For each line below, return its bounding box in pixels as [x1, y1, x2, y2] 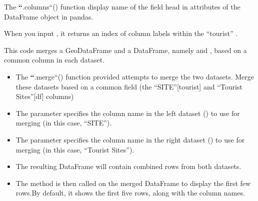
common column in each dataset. [4, 54, 105, 65]
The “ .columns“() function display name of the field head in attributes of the [4, 1, 240, 11]
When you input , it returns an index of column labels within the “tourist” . [4, 28, 238, 38]
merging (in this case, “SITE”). [15, 117, 112, 128]
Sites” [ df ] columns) [15, 91, 74, 101]
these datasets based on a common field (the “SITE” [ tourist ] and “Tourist [15, 81, 242, 91]
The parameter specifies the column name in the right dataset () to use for [15, 134, 245, 144]
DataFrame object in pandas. [4, 11, 93, 21]
